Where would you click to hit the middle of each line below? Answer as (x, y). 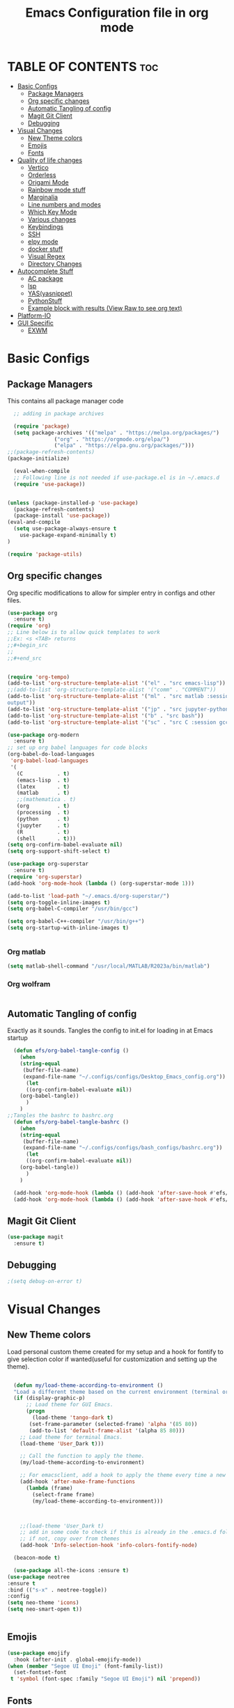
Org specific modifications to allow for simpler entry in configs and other (111, 593)
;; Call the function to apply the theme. (82, 1456)
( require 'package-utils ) (45, 554)
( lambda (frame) (49, 1488)
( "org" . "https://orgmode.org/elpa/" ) (112, 439)
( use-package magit (36, 1237)
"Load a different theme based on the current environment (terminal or (121, 1392)
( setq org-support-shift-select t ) (59, 851)
